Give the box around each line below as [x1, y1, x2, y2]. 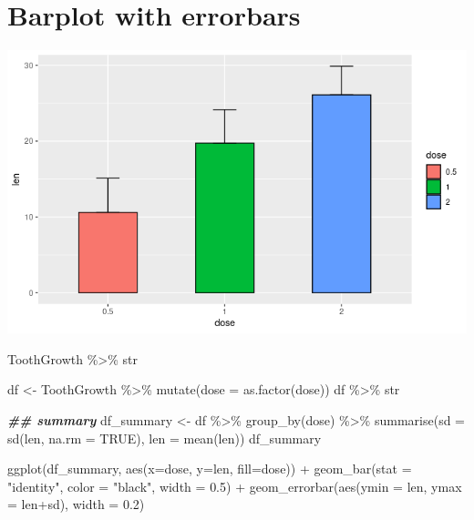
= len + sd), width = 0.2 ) [7, 495, 145, 514]
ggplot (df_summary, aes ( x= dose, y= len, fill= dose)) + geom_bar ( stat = [7, 459, 412, 478]
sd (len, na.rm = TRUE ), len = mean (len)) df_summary [7, 428, 322, 447]
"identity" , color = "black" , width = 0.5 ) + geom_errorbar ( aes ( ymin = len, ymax [7, 476, 462, 495]
